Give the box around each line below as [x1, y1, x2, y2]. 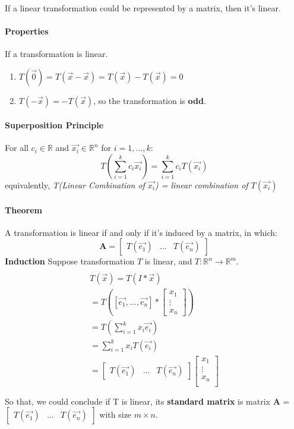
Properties [5, 24, 49, 37]
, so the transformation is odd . [93, 94, 206, 106]
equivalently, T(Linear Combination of [5, 178, 145, 191]
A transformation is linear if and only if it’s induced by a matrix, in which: [5, 226, 277, 238]
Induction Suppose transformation [5, 255, 135, 267]
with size [99, 408, 132, 421]
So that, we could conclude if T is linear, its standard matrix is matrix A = [5, 395, 290, 407]
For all [5, 141, 29, 154]
